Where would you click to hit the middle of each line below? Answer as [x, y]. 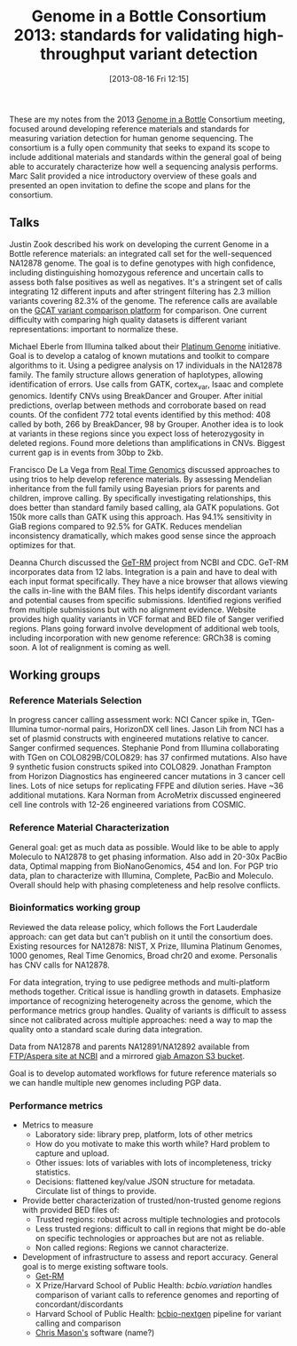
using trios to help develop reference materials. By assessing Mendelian [141, 479]
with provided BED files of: [70, 1210]
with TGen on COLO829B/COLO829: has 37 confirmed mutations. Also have [148, 758]
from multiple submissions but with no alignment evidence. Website [133, 609]
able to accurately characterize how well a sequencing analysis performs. [144, 166]
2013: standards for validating [127, 35]
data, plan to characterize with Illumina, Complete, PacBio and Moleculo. [141, 875]
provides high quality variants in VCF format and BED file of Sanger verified [147, 618]
